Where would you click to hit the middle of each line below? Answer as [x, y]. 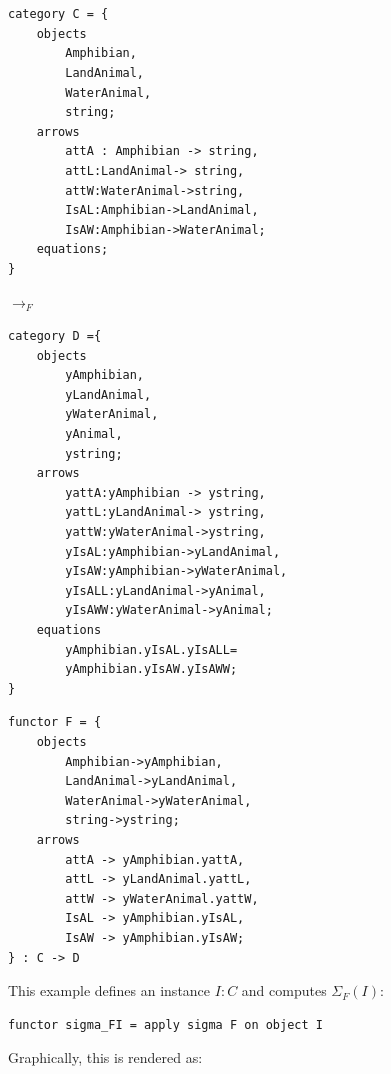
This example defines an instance [109, 990]
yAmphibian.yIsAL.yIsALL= [151, 649]
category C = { [58, 14]
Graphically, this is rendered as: [105, 1057]
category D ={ [55, 336]
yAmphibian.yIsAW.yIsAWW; [151, 669]
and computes [284, 990]
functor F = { [55, 722]
